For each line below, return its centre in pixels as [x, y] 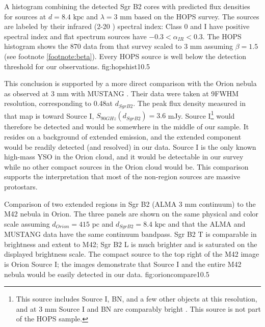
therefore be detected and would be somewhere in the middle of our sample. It [127, 127]
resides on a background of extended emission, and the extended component [123, 137]
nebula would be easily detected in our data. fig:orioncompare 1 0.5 [107, 274]
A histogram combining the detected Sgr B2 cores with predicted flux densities [127, 6]
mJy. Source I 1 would [201, 115]
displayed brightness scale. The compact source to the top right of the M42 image [132, 254]
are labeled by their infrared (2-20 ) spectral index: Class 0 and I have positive [127, 26]
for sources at [25, 16]
